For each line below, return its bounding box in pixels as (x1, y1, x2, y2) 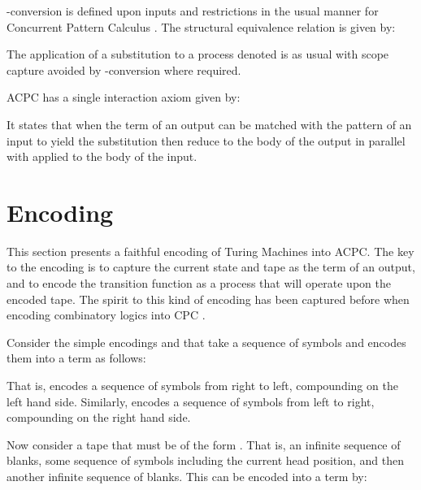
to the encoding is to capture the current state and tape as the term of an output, (7, 258, 415, 275)
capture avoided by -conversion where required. (7, 61, 241, 78)
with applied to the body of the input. (7, 148, 197, 165)
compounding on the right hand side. (7, 409, 191, 426)
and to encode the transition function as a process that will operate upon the (7, 275, 391, 292)
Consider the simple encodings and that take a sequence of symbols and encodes (7, 333, 406, 350)
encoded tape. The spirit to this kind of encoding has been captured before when (7, 290, 410, 307)
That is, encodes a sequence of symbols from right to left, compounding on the (7, 377, 398, 394)
